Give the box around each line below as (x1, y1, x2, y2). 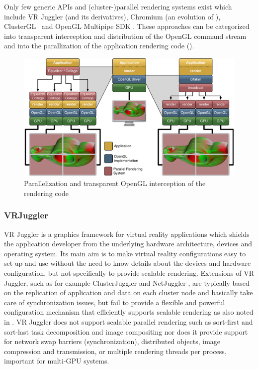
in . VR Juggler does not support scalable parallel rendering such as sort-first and (4, 316, 253, 327)
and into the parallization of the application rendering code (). (4, 40, 194, 51)
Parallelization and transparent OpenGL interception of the (24, 178, 206, 188)
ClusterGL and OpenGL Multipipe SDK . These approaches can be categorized (4, 21, 250, 31)
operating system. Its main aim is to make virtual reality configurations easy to (4, 248, 246, 258)
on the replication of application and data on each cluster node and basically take (4, 287, 253, 298)
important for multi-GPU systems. (4, 356, 109, 366)
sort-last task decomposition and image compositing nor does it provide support (4, 326, 248, 337)
